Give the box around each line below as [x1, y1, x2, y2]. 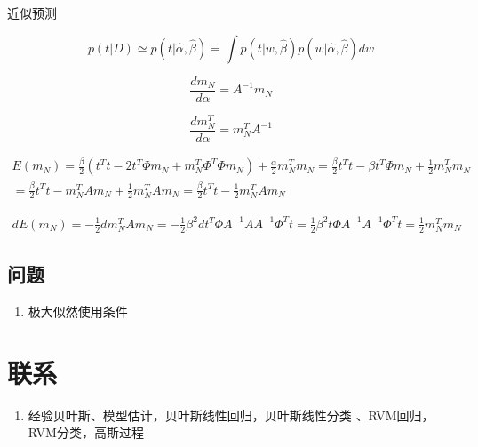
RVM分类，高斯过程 [28, 423, 144, 442]
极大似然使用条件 [28, 302, 128, 320]
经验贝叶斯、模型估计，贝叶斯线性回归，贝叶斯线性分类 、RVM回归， [28, 405, 434, 424]
